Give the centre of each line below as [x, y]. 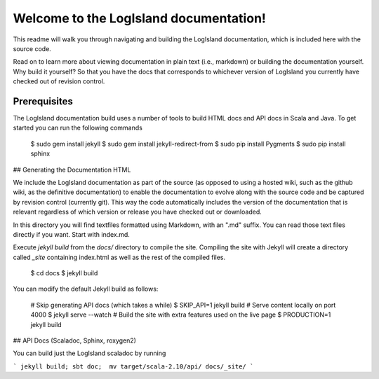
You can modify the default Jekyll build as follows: [86, 289]
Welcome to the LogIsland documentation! [140, 18]
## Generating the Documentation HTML [72, 170]
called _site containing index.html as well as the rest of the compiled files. [119, 257]
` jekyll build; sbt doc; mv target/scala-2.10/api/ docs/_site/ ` [133, 366]
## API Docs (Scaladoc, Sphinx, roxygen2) [75, 340]
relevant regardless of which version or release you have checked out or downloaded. [138, 212]
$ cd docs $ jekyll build [64, 273]
